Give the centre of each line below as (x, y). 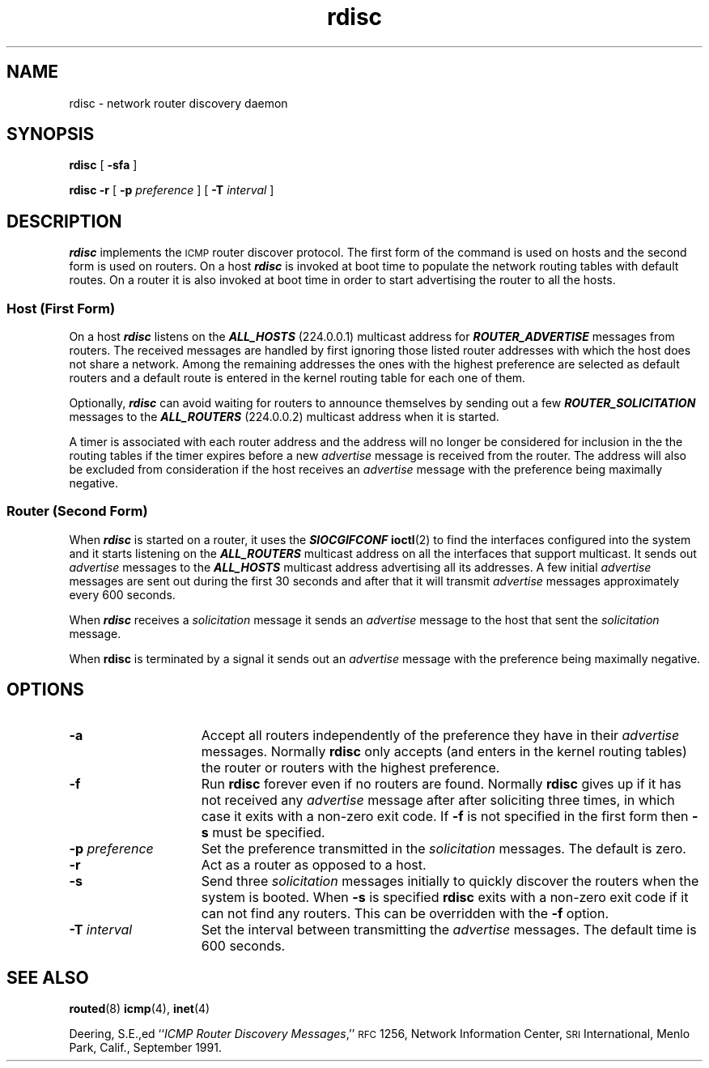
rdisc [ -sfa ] (103, 165)
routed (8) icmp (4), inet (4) (140, 1009)
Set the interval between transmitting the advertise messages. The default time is (449, 929)
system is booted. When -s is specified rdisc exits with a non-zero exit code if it (445, 897)
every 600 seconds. (122, 594)
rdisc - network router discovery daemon (178, 103)
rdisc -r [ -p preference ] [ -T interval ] (172, 190)
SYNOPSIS (51, 134)
